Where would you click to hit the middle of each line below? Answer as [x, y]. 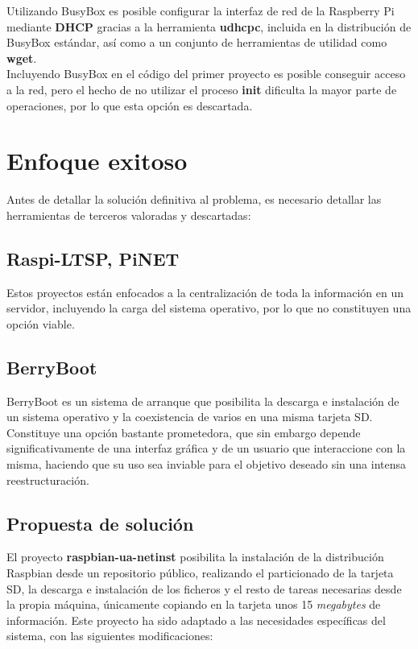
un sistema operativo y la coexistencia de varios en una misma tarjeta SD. [190, 417]
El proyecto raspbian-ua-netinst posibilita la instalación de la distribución [195, 557]
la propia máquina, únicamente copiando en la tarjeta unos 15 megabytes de [194, 604]
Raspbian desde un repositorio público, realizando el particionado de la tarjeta [200, 573]
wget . [22, 58]
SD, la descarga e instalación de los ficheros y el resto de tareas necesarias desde [204, 588]
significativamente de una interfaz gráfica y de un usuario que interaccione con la [206, 448]
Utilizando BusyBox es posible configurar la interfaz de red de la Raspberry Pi [201, 10]
